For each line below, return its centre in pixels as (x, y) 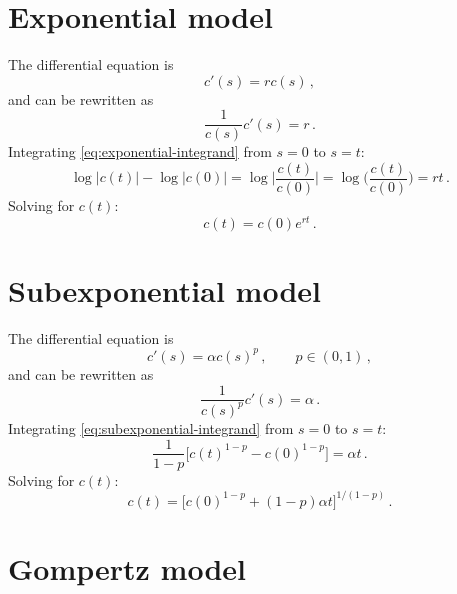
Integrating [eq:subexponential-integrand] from (151, 427)
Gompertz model (127, 567)
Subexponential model (165, 289)
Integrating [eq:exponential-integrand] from (140, 151)
